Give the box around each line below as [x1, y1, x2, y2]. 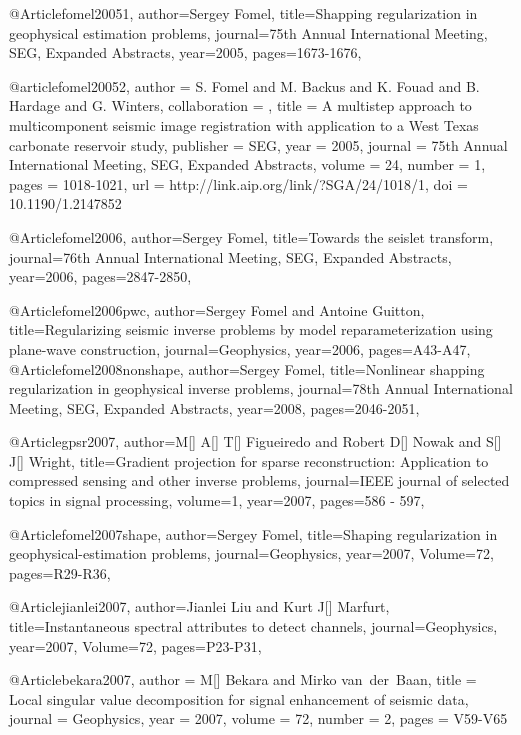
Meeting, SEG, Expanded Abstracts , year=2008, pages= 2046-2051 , [9, 397, 420, 418]
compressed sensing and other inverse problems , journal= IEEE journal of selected [9, 470, 510, 491]
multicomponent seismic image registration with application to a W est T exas [9, 114, 479, 135]
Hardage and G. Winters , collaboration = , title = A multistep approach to [9, 95, 472, 116]
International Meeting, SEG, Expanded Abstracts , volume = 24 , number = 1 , [9, 154, 486, 175]
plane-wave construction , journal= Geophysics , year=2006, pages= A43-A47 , [9, 338, 471, 359]
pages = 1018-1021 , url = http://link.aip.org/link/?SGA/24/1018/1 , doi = [9, 173, 468, 194]
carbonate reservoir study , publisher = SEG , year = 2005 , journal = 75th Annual [9, 134, 508, 155]
